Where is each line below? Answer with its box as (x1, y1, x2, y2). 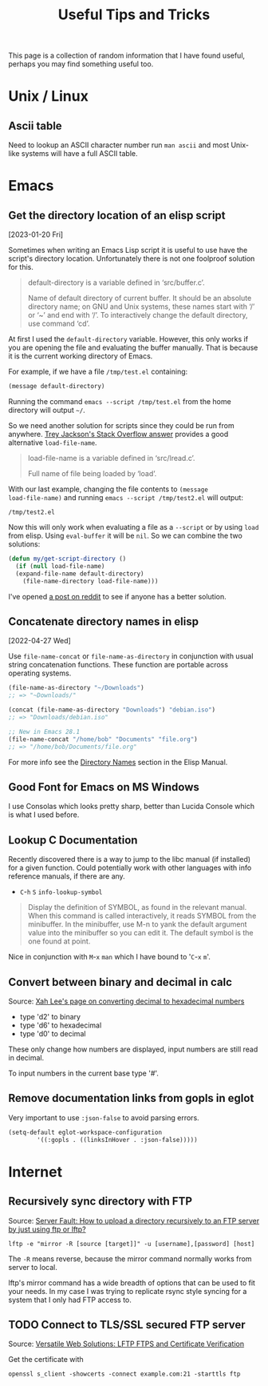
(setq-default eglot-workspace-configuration (8, 1128, 162, 1136)
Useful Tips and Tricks (57, 6, 211, 24)
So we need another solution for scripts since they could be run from (8, 421, 235, 431)
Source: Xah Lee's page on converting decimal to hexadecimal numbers (8, 996, 245, 1006)
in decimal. (8, 1052, 45, 1062)
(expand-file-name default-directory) (15, 570, 145, 578)
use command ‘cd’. (27, 318, 90, 329)
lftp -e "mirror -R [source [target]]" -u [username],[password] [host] (8, 1240, 255, 1248)
